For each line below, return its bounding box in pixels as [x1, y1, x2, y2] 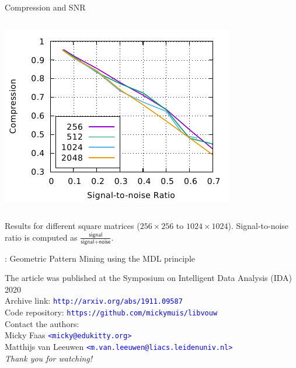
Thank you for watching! [5, 352, 93, 364]
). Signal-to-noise [228, 220, 289, 232]
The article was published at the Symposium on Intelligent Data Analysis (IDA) [5, 272, 292, 284]
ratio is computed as [5, 231, 78, 243]
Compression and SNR [5, 1, 86, 13]
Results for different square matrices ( [5, 220, 140, 232]
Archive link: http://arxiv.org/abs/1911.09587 [5, 294, 183, 307]
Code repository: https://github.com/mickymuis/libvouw [5, 306, 218, 318]
